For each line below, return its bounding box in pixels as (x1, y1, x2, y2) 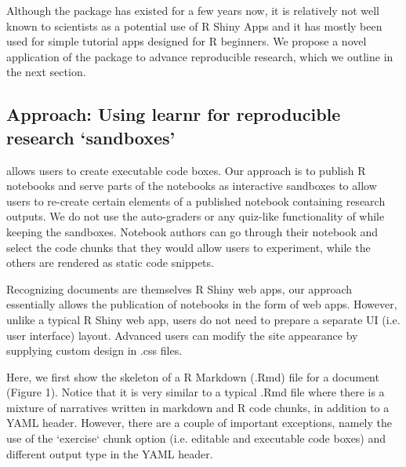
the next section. (6, 64, 86, 80)
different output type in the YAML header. (6, 445, 213, 462)
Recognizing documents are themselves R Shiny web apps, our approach (6, 280, 353, 297)
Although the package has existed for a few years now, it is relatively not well (6, 2, 379, 18)
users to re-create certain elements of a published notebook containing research (6, 192, 386, 209)
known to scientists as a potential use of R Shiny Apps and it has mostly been (6, 17, 382, 34)
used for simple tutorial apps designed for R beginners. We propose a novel (6, 33, 367, 49)
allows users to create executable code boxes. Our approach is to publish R (6, 162, 366, 178)
